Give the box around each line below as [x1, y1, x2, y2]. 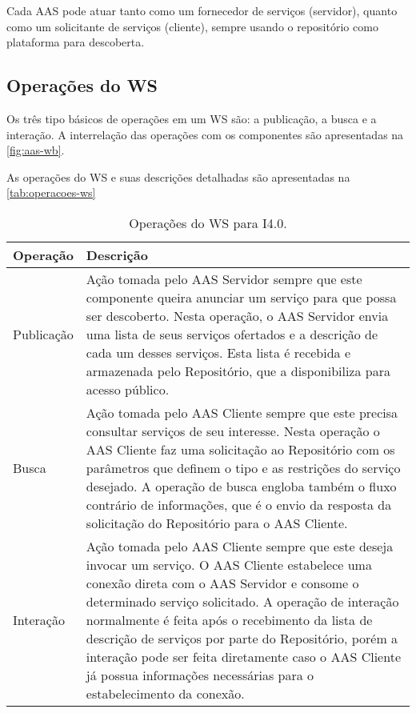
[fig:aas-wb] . [6, 142, 65, 158]
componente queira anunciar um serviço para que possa [86, 287, 397, 306]
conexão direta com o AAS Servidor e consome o [86, 573, 359, 592]
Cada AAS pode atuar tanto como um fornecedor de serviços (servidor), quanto [6, 2, 398, 18]
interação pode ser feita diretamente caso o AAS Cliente [86, 647, 401, 666]
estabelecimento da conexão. [86, 683, 245, 703]
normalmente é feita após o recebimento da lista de [86, 610, 373, 629]
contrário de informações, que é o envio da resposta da [86, 495, 392, 514]
